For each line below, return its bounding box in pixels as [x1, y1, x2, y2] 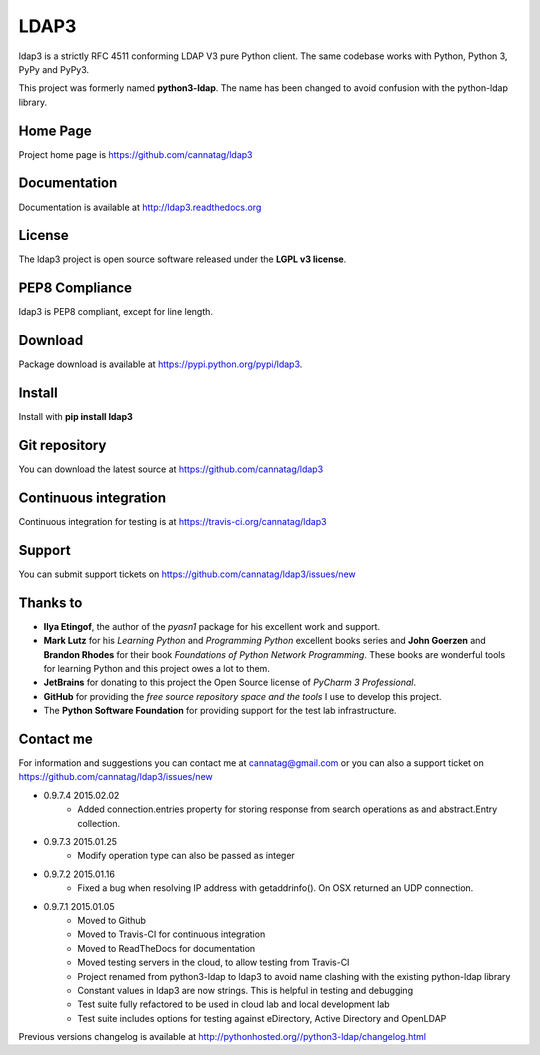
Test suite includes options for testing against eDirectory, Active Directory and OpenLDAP [77, 1012, 447, 1024]
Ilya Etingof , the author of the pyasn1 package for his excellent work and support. [43, 620, 380, 632]
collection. [77, 817, 121, 829]
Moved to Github [77, 914, 147, 926]
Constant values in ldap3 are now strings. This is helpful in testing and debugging [77, 984, 414, 996]
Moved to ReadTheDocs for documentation [77, 942, 256, 954]
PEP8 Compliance [18, 280, 132, 297]
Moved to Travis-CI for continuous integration [77, 928, 266, 940]
